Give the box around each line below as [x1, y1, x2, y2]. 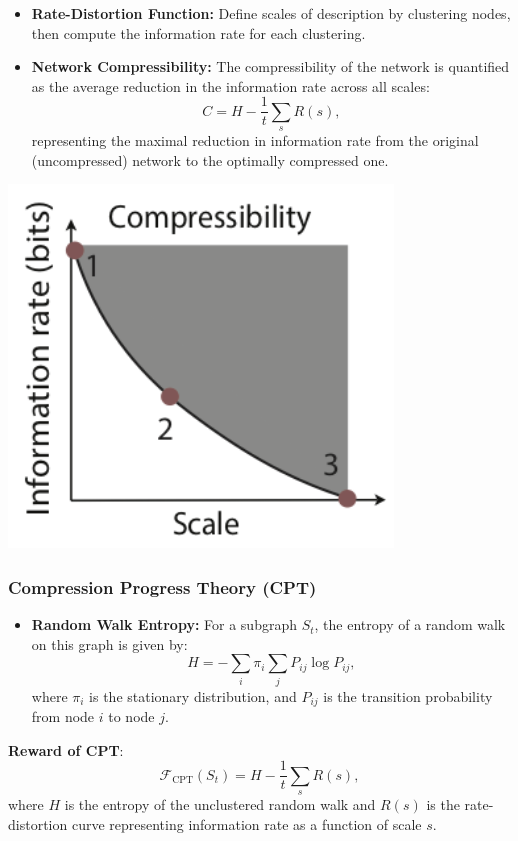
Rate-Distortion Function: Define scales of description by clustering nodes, [31, 3, 511, 23]
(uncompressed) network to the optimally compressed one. [31, 149, 389, 170]
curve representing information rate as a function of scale [71, 813, 422, 834]
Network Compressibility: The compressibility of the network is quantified [31, 56, 510, 77]
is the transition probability [323, 685, 493, 706]
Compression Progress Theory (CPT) [8, 574, 317, 599]
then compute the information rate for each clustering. [31, 22, 366, 43]
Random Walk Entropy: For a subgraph [31, 614, 297, 635]
